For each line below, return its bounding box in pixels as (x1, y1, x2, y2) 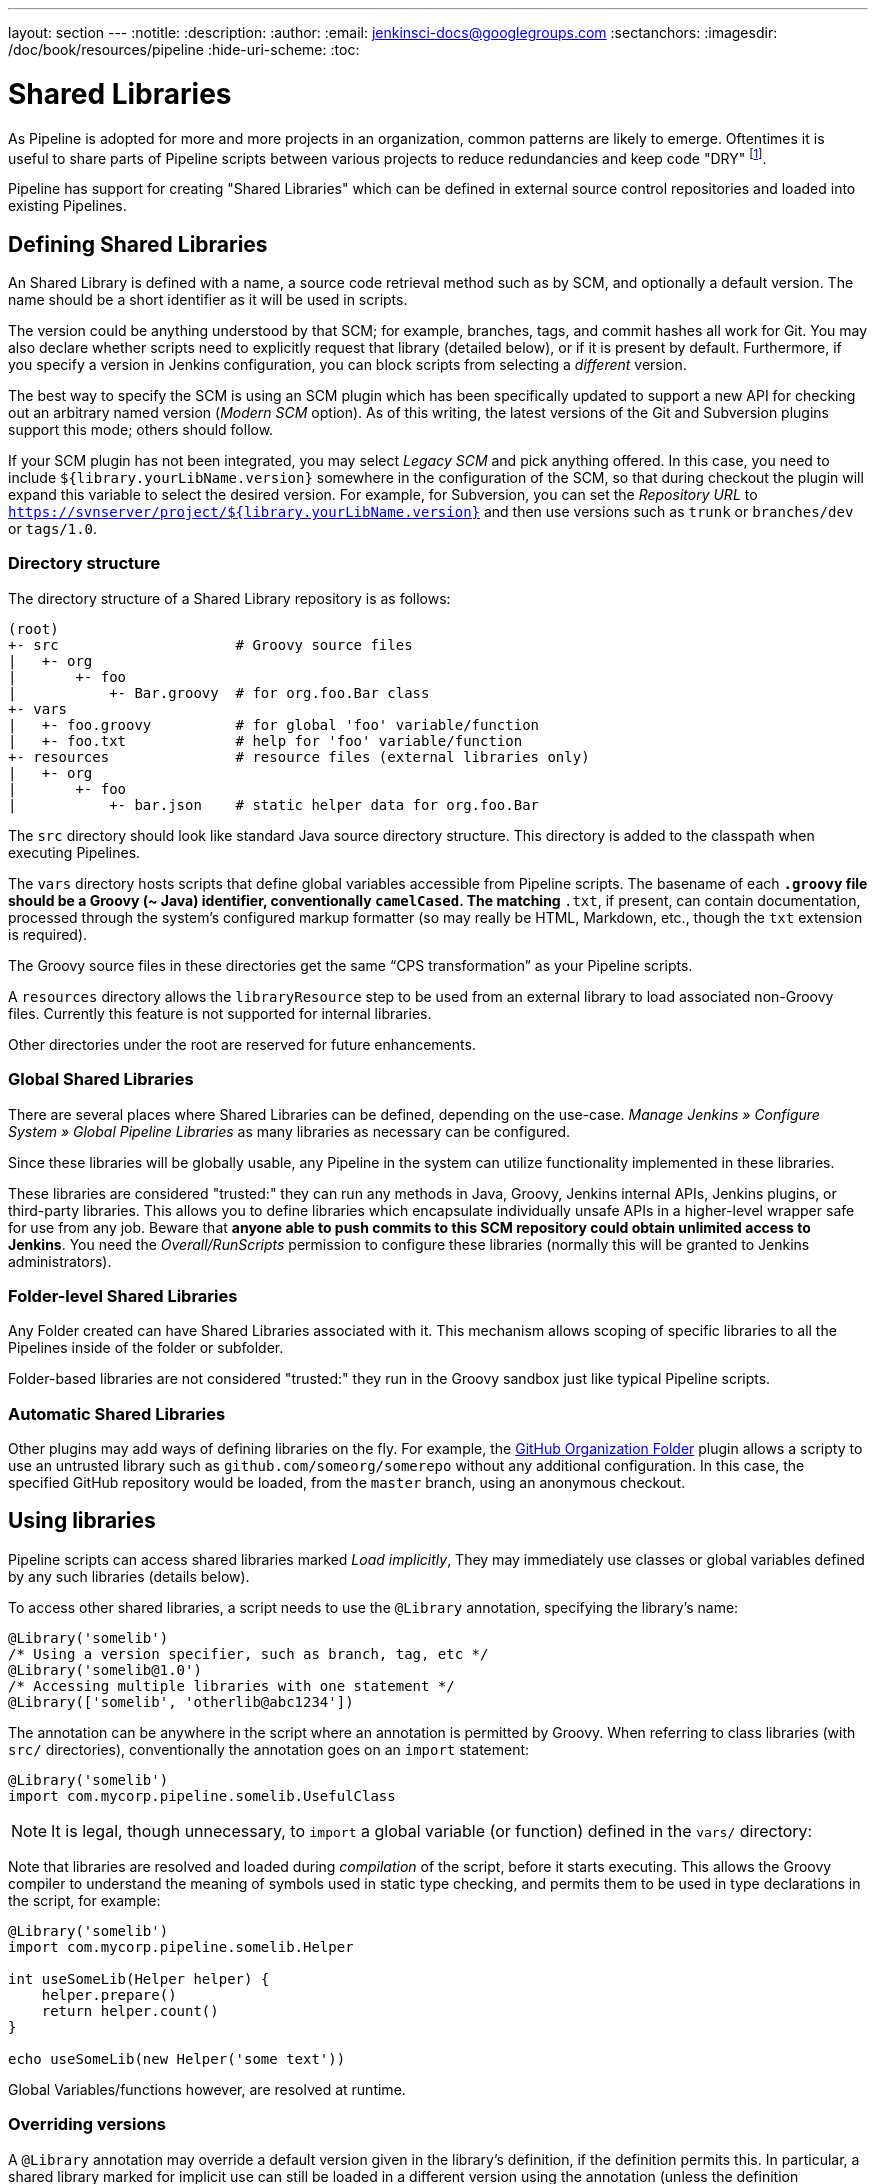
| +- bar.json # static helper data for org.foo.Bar (8, 796, 540, 813)
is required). (8, 925, 88, 943)
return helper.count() (41, 2002, 219, 2019)
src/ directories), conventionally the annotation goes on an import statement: (8, 1740, 530, 1758)
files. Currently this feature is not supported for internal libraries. (8, 1004, 432, 1022)
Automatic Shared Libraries (8, 1403, 226, 1424)
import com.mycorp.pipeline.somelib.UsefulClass (8, 1787, 396, 1804)
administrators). (8, 1252, 112, 1270)
